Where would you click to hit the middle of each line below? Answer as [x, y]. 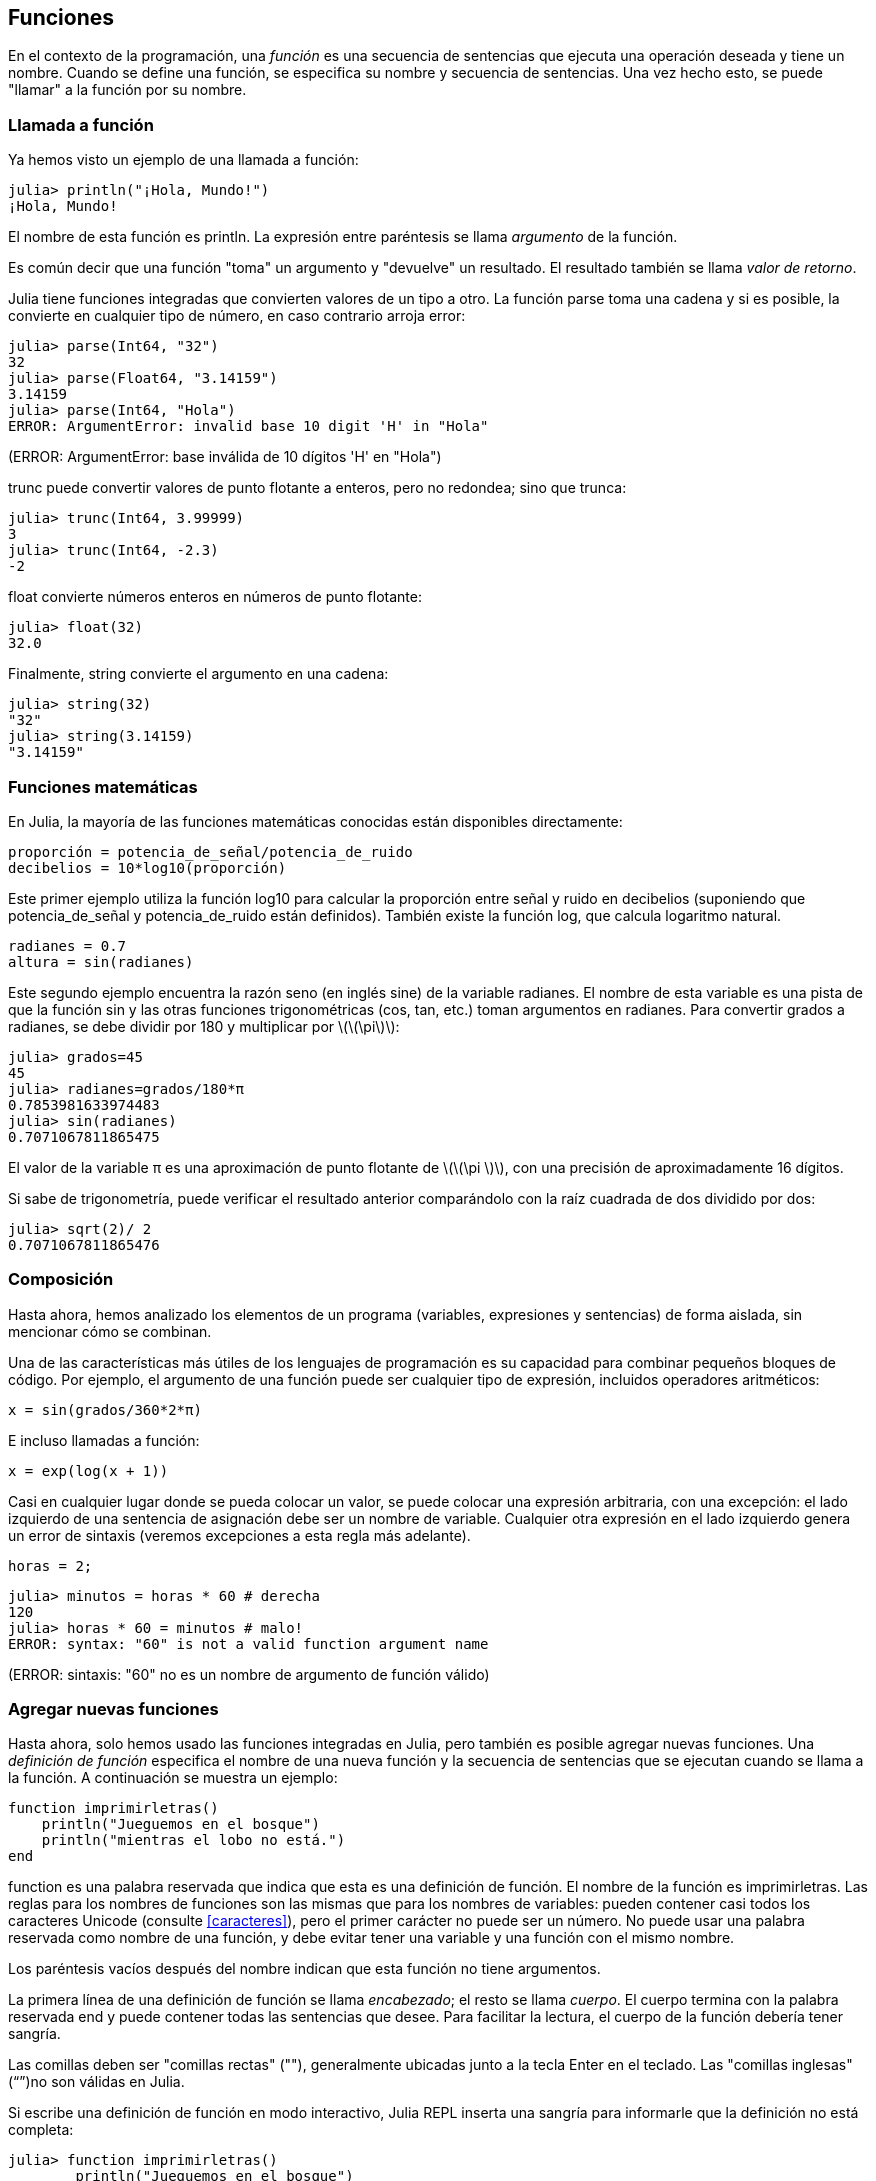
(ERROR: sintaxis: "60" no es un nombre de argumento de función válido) [249, 1674]
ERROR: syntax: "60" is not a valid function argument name [248, 1643]
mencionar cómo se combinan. [110, 1331]
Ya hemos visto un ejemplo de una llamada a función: [183, 160]
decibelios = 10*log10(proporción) [147, 867]
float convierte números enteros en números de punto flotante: [215, 597]
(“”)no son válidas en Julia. [96, 2082]
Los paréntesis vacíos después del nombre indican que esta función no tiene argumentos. [304, 1969]
